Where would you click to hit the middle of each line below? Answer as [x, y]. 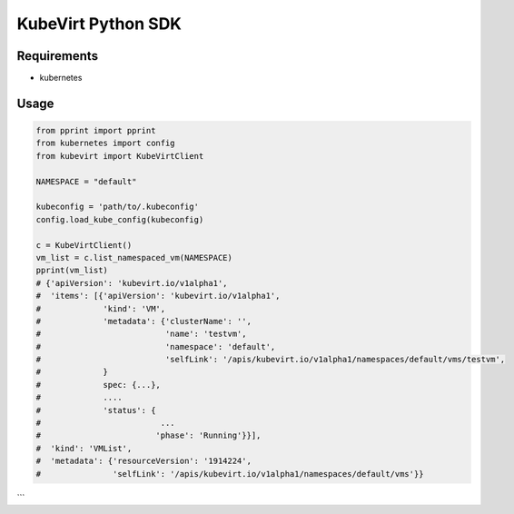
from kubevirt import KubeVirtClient [120, 156]
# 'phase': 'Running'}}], [148, 435]
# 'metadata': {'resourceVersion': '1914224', [143, 461]
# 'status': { [96, 410]
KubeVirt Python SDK [99, 24]
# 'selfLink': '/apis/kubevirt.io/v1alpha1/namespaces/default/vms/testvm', [271, 360]
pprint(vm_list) [72, 271]
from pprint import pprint [96, 131]
